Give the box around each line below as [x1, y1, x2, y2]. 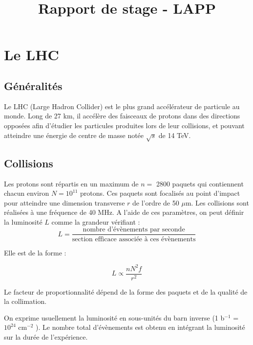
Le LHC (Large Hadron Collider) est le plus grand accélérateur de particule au [4, 101, 240, 111]
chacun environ [4, 188, 49, 198]
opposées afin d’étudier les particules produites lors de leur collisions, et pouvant [4, 120, 245, 130]
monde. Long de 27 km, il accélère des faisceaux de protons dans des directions [4, 111, 240, 121]
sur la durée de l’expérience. [4, 332, 88, 342]
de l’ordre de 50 [132, 197, 179, 207]
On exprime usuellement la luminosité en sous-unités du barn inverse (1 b [4, 312, 225, 322]
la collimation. [4, 296, 47, 306]
